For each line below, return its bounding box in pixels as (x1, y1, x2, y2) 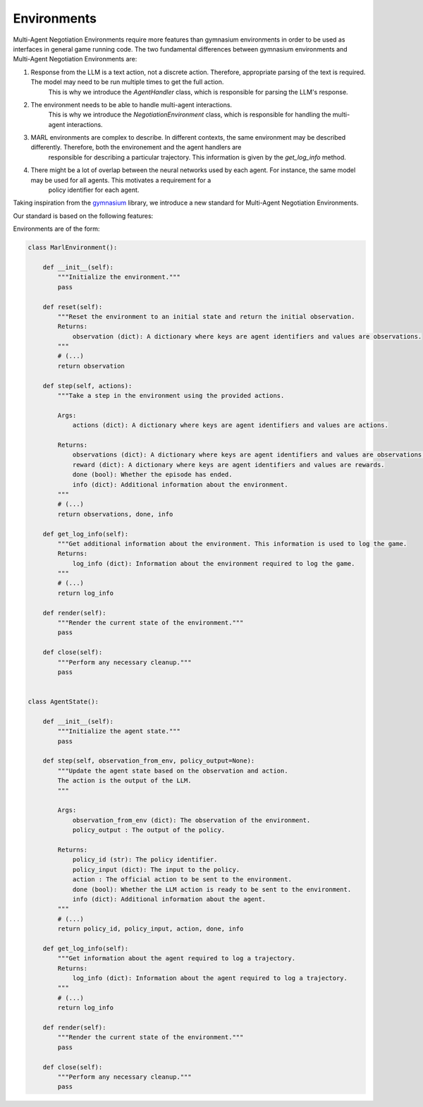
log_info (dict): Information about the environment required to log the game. (72, 559, 355, 567)
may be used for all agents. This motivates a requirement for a (30, 176, 211, 184)
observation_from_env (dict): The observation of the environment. (72, 816, 311, 824)
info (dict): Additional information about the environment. (72, 480, 288, 488)
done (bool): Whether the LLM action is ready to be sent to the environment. (72, 885, 352, 893)
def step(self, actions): (42, 382, 133, 389)
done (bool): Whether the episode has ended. (72, 471, 233, 479)
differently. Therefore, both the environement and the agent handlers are (30, 143, 242, 152)
